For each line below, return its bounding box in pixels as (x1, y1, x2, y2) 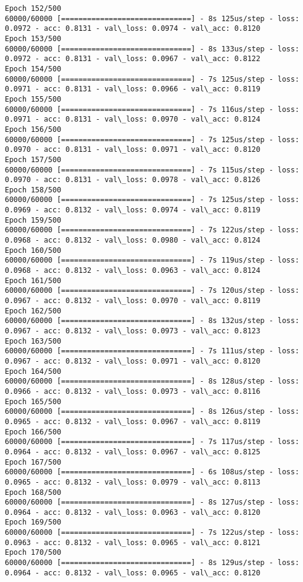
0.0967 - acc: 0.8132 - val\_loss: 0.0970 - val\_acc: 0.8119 (5, 296, 261, 306)
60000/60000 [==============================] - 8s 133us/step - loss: (5, 44, 299, 53)
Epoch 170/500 (5, 548, 62, 557)
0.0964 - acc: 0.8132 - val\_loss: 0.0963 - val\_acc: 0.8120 (5, 508, 261, 517)
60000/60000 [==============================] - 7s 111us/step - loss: (5, 347, 299, 356)
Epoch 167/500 (5, 457, 62, 466)
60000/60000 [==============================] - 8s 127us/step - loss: (5, 498, 299, 507)
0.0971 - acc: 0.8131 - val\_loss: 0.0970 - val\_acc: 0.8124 (5, 115, 261, 124)
